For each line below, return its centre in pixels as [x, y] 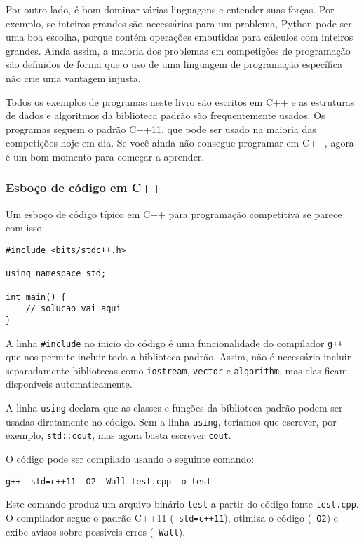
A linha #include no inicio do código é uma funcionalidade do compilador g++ [174, 342]
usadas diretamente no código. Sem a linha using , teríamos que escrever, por [171, 421]
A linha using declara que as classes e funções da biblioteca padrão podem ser [174, 408]
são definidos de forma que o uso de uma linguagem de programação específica [174, 64]
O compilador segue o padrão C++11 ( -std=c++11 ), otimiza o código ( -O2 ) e [172, 517]
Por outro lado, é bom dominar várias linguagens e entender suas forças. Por [170, 9]
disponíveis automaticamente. [69, 384]
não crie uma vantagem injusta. [73, 77]
